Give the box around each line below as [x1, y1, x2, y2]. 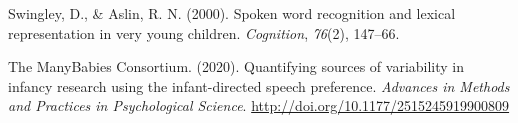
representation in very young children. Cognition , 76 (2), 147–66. [8, 22, 400, 43]
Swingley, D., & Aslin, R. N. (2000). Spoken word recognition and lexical [8, 3, 456, 23]
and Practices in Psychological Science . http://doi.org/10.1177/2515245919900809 [8, 95, 510, 116]
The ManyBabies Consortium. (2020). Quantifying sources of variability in [8, 56, 465, 77]
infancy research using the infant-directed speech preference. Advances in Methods [8, 75, 510, 96]
